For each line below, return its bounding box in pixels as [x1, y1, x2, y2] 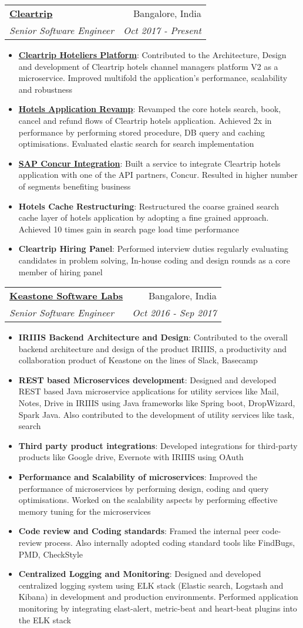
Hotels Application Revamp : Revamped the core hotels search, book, [18, 103, 281, 115]
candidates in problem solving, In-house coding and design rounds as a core [18, 254, 291, 266]
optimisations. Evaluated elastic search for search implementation [18, 137, 254, 150]
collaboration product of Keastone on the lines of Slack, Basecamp [18, 354, 258, 366]
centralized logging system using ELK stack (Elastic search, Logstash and [18, 579, 284, 591]
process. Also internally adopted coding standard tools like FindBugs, [44, 536, 295, 548]
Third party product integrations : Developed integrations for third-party [18, 439, 298, 451]
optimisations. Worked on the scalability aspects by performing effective [18, 494, 278, 506]
